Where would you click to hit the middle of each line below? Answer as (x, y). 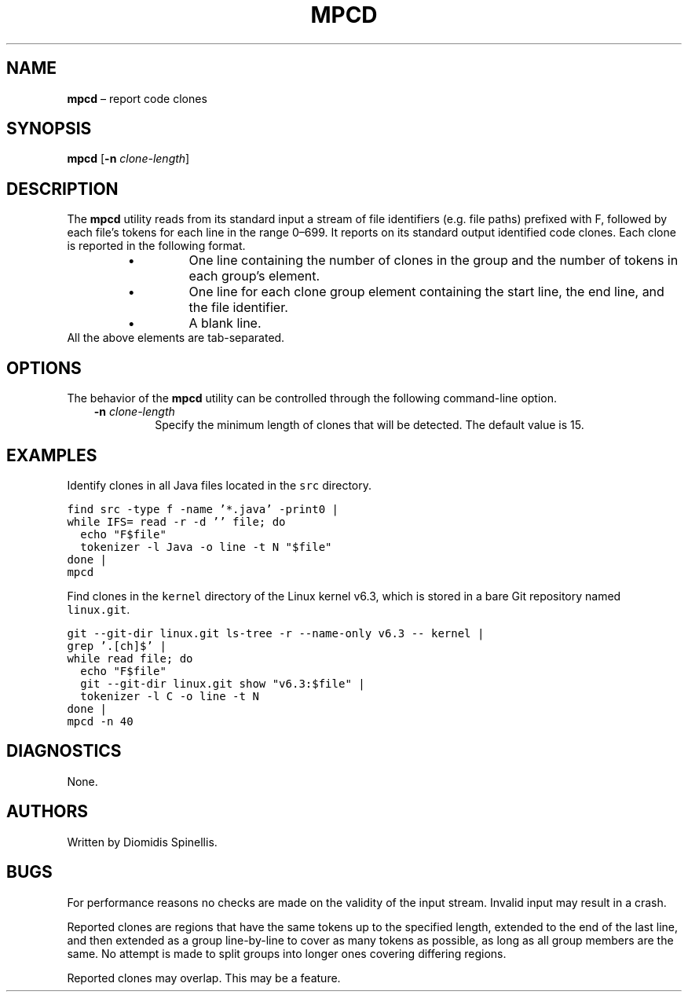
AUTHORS (48, 812)
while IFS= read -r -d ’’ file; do (176, 521)
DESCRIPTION (62, 189)
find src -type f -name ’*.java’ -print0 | (203, 509)
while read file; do (130, 658)
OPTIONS (44, 368)
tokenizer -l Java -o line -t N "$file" (206, 547)
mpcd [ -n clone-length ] (128, 159)
